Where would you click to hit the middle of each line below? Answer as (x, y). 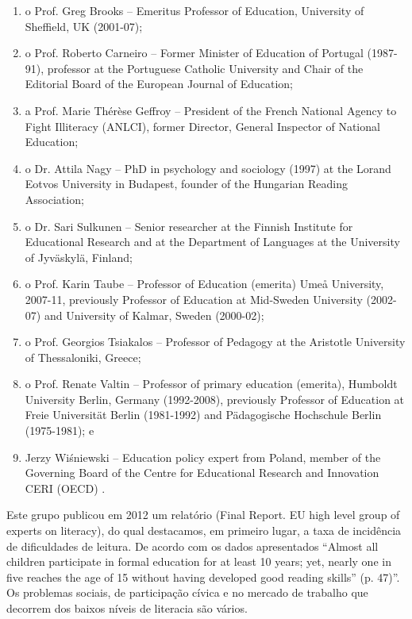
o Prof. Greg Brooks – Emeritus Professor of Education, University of (194, 10)
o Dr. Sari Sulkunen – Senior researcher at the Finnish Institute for (189, 226)
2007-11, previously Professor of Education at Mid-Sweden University (194, 299)
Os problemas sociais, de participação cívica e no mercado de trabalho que (187, 592)
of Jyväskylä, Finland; (79, 257)
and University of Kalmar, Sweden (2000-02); (154, 315)
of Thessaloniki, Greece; (83, 357)
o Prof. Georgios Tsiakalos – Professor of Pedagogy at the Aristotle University (215, 342)
